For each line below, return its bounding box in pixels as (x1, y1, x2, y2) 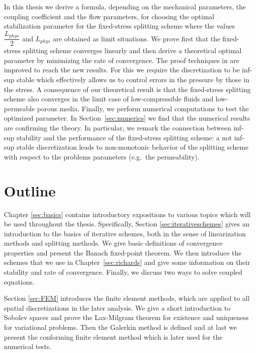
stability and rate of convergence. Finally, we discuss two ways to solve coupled (4, 267, 243, 277)
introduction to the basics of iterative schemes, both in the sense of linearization (4, 228, 246, 238)
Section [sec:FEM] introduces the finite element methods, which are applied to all (4, 293, 250, 303)
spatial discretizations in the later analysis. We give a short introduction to (4, 302, 230, 313)
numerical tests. (4, 341, 52, 352)
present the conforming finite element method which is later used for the (4, 331, 223, 342)
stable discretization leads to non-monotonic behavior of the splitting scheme (16, 142, 249, 152)
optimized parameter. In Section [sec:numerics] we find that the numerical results (4, 113, 250, 123)
